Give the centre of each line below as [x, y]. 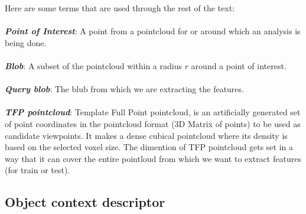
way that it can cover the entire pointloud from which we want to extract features [153, 158]
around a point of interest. [239, 65]
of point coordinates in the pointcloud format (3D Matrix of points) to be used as [153, 123]
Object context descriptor [85, 202]
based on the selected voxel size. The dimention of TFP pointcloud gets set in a [149, 147]
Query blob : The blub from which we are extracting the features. [124, 89]
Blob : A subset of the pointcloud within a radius [93, 65]
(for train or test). [38, 170]
